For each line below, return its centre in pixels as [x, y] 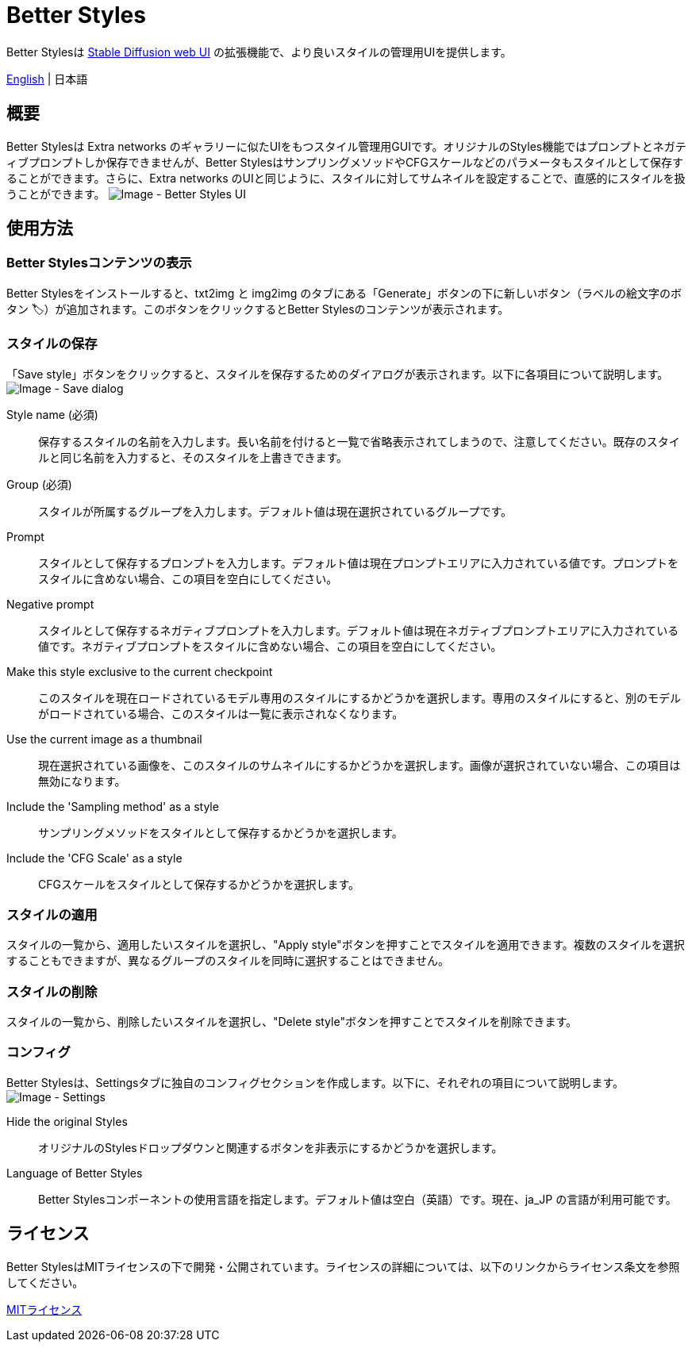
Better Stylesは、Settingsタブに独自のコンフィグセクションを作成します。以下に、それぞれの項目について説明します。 [315, 1082]
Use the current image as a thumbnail [104, 739]
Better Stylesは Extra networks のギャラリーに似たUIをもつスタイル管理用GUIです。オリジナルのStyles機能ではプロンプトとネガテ [346, 146]
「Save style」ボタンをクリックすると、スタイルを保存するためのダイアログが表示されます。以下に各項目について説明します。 [338, 374]
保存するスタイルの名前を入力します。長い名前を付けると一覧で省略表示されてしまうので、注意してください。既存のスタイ [359, 441]
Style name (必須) [52, 414]
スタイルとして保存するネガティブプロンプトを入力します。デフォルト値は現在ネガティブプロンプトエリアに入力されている [359, 630]
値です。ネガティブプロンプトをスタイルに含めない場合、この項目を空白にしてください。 [270, 646]
